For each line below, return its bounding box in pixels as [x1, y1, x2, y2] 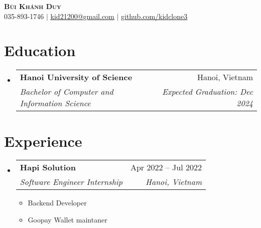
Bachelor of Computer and [20, 86, 113, 98]
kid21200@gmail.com [50, 11, 114, 21]
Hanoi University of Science [20, 71, 133, 83]
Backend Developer [28, 197, 87, 208]
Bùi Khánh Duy [4, 1, 61, 11]
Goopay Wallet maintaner [28, 214, 107, 225]
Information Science [20, 97, 91, 109]
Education [4, 40, 76, 61]
